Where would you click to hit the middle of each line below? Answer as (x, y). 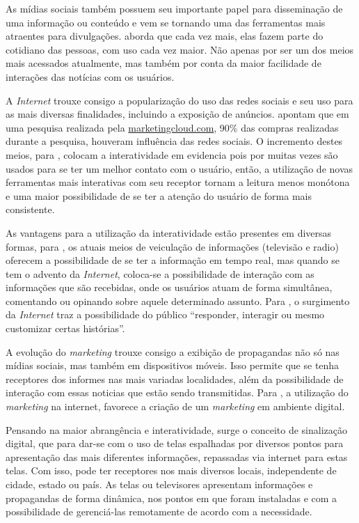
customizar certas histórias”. (65, 328)
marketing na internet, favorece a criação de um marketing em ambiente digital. (175, 406)
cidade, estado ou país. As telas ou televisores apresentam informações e (159, 484)
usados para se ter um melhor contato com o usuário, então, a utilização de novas (179, 168)
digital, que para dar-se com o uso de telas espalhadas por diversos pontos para (175, 443)
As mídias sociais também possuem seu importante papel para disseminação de (174, 8)
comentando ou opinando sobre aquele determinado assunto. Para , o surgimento (178, 300)
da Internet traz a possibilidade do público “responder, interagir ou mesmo (165, 314)
